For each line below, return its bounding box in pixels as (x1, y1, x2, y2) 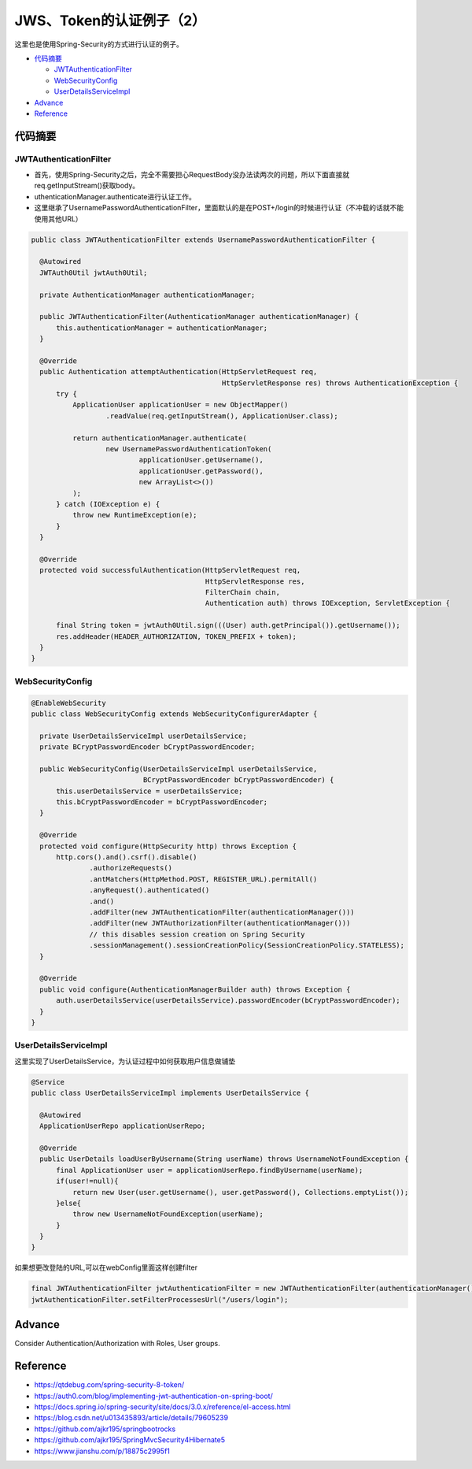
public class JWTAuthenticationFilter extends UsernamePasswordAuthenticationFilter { (31, 235, 376, 244)
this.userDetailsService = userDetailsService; (56, 786, 243, 796)
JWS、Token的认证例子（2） (14, 12, 206, 29)
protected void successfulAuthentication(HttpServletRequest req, (39, 566, 301, 575)
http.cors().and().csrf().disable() (56, 853, 197, 862)
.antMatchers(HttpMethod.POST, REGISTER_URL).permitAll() (89, 874, 318, 884)
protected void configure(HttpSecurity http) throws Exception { (39, 841, 297, 851)
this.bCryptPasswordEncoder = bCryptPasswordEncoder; (56, 798, 268, 807)
